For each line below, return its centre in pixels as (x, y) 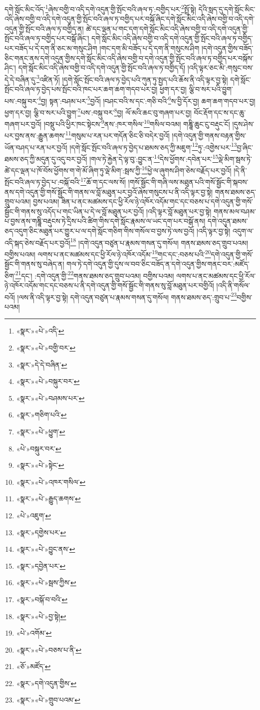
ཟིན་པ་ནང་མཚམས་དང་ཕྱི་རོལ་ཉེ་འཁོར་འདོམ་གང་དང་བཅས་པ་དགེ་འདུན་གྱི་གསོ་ (157, 201)
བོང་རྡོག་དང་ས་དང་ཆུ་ (220, 112)
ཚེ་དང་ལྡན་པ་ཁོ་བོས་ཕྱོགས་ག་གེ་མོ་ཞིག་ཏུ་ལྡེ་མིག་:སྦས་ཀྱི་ (73, 170)
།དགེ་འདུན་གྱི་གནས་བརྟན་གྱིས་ (209, 136)
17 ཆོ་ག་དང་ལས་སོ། (103, 181)
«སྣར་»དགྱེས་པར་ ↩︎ (41, 532)
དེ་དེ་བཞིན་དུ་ (21, 79)
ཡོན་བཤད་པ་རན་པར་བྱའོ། (36, 147)
